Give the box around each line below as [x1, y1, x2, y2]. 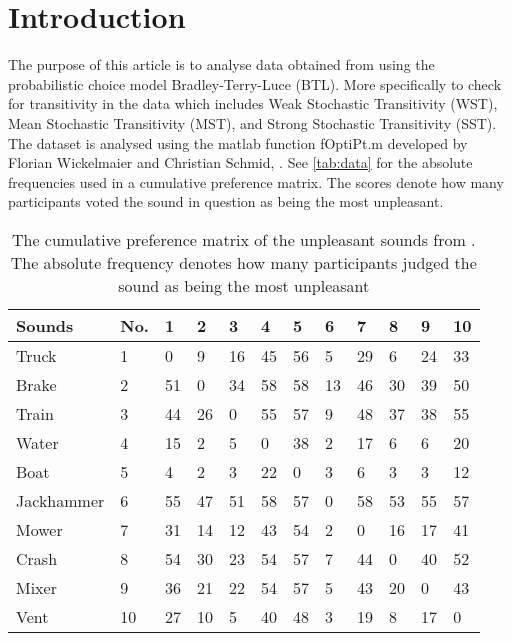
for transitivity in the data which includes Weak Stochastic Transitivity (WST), [8, 93, 498, 114]
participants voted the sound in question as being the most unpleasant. [8, 191, 444, 212]
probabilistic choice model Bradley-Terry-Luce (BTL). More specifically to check [8, 73, 502, 94]
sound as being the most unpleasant [118, 273, 370, 297]
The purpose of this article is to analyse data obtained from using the [8, 54, 435, 75]
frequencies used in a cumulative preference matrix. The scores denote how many [8, 171, 504, 192]
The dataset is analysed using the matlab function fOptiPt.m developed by [8, 132, 468, 153]
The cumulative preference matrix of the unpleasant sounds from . [11, 227, 476, 251]
